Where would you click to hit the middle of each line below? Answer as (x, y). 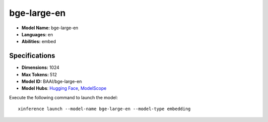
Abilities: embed (39, 42)
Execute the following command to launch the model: (64, 97)
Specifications (32, 56)
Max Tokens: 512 (39, 74)
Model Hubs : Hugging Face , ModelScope (64, 88)
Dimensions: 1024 (40, 67)
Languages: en (37, 34)
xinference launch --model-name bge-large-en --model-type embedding (104, 109)
